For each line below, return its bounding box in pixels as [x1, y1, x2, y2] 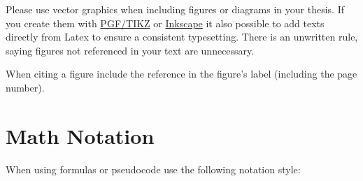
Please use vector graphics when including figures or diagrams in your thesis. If [6, 2, 344, 16]
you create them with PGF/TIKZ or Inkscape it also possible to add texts [6, 15, 325, 30]
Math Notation [6, 121, 155, 150]
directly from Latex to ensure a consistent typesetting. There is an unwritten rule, [6, 29, 358, 44]
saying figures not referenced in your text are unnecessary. [6, 43, 255, 57]
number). [6, 80, 45, 94]
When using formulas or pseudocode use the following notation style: [6, 161, 301, 176]
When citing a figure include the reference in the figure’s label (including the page [6, 66, 357, 81]
